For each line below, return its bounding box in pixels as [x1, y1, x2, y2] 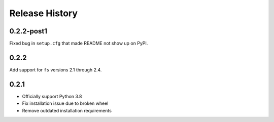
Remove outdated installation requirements [22, 107, 112, 113]
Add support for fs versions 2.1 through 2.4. [9, 66, 102, 73]
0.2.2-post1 [9, 27, 48, 35]
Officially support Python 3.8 [22, 93, 82, 99]
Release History [9, 8, 78, 19]
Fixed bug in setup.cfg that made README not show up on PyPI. [9, 40, 148, 47]
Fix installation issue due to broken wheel [22, 100, 109, 106]
